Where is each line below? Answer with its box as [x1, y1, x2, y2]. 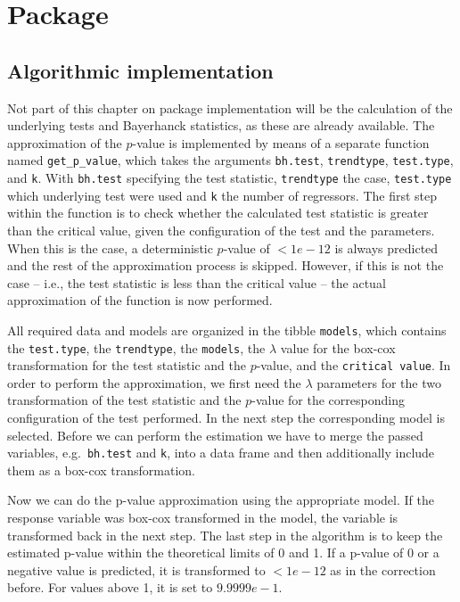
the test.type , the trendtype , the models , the [7, 338, 266, 357]
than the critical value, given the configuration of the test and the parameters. [7, 220, 435, 239]
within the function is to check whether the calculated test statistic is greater [7, 203, 429, 222]
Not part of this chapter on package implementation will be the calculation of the [7, 98, 453, 117]
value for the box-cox [280, 338, 396, 357]
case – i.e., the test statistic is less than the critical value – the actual [7, 273, 386, 292]
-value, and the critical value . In [256, 356, 451, 375]
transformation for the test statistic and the [7, 356, 246, 375]
